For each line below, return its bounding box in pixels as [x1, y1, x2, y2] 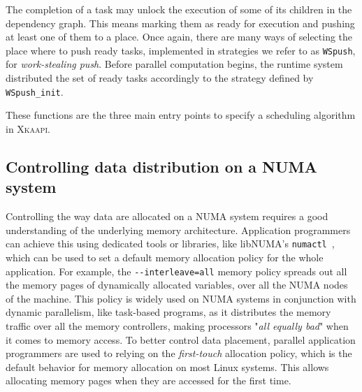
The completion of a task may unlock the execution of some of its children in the [6, 2, 352, 16]
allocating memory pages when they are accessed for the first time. [6, 373, 291, 388]
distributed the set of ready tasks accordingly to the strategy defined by [6, 71, 314, 85]
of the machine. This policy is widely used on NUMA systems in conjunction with [6, 291, 356, 305]
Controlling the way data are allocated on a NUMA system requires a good [6, 209, 328, 224]
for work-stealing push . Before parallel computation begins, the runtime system [6, 57, 343, 71]
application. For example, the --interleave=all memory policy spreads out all [6, 263, 347, 278]
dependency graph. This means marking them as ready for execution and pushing [6, 15, 355, 30]
